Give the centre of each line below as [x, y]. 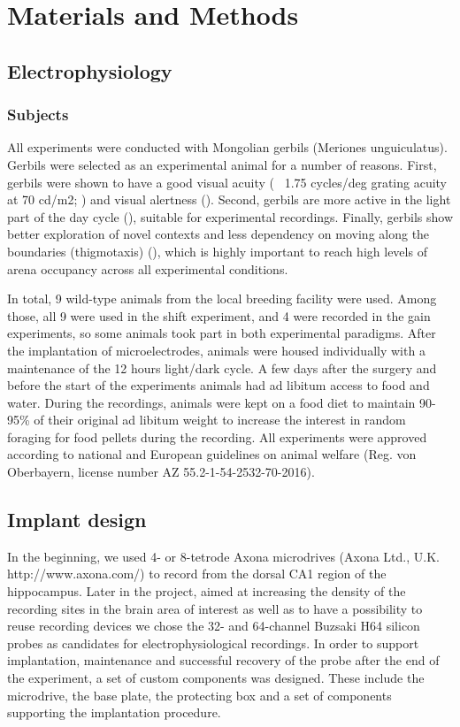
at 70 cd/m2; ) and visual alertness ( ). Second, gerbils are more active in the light [229, 199]
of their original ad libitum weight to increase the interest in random [220, 420]
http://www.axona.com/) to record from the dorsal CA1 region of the [197, 574]
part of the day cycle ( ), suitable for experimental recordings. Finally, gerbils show [230, 216]
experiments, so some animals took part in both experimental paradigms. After [222, 333]
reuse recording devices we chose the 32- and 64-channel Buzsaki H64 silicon [214, 626]
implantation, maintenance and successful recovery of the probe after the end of [223, 660]
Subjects [38, 115]
